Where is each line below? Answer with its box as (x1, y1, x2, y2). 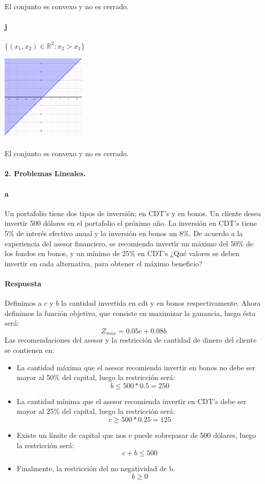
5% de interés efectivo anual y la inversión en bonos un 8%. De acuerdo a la (5, 228, 243, 239)
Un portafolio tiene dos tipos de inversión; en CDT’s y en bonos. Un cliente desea (5, 207, 261, 218)
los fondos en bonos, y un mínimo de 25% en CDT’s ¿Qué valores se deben (5, 248, 240, 259)
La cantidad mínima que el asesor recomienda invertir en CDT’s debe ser (16, 395, 247, 406)
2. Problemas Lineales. (5, 168, 86, 179)
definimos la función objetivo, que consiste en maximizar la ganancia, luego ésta (5, 307, 256, 318)
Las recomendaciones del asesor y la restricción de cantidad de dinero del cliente (5, 334, 257, 345)
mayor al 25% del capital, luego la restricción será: (16, 406, 175, 416)
